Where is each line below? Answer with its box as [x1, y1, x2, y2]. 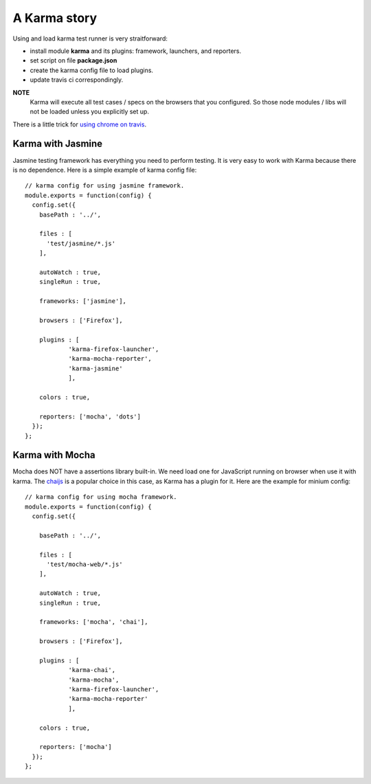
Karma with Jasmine [12, 138, 103, 150]
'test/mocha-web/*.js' [46, 560, 123, 568]
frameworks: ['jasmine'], [38, 298, 127, 305]
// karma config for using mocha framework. [25, 493, 178, 501]
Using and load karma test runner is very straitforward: [12, 34, 168, 43]
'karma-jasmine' [68, 364, 123, 372]
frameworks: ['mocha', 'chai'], [38, 618, 148, 626]
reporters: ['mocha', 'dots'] [38, 412, 141, 421]
